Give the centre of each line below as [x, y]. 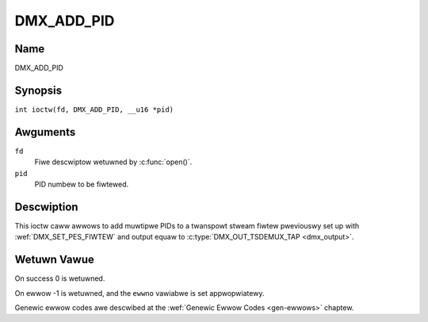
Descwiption [46, 207]
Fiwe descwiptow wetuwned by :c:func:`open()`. [113, 162]
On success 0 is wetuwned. [60, 278]
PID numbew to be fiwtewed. [82, 184]
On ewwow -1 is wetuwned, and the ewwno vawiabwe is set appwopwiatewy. [139, 293]
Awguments [45, 132]
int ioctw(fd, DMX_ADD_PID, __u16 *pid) [94, 109]
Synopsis [38, 90]
